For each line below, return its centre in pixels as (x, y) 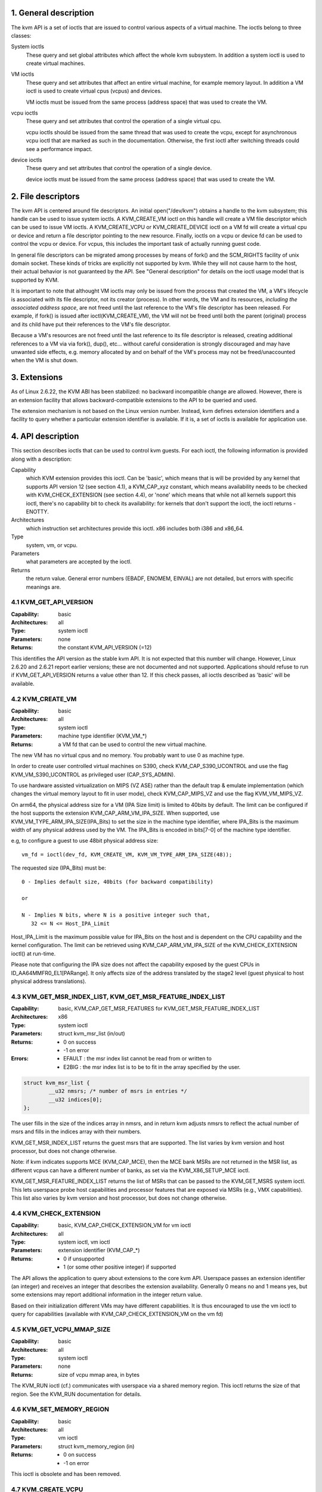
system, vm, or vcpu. (52, 545)
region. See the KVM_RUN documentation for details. (76, 1394)
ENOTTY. (37, 512)
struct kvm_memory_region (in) (96, 1446)
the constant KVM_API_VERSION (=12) (105, 648)
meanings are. (44, 587)
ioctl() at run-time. (33, 953)
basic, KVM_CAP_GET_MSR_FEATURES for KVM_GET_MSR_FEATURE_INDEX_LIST (159, 1009)
